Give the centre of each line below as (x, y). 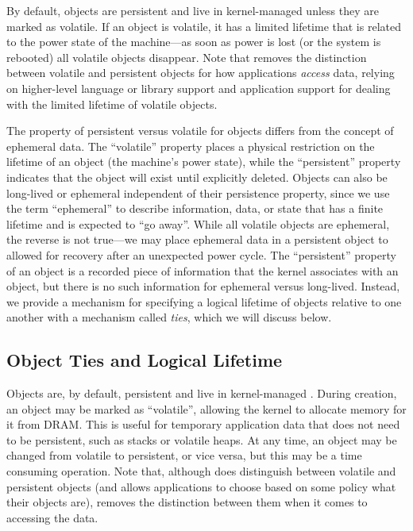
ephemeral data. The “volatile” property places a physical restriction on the (191, 146)
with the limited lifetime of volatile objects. (112, 104)
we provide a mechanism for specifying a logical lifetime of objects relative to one (204, 301)
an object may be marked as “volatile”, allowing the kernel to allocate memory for (206, 408)
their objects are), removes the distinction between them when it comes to (187, 502)
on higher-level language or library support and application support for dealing (199, 88)
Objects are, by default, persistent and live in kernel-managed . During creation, (202, 393)
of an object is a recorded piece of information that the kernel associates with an (203, 270)
